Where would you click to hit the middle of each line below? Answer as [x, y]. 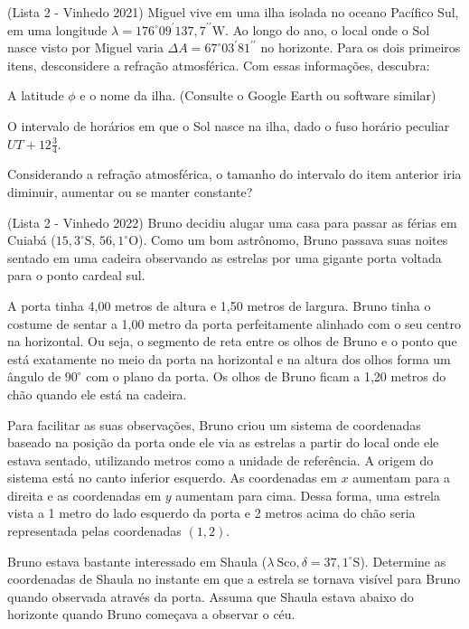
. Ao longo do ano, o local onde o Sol [328, 29]
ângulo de [34, 376]
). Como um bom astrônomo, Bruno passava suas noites [293, 240]
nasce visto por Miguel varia [85, 47]
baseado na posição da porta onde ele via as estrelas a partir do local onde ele [223, 442]
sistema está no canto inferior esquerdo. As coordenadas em [172, 478]
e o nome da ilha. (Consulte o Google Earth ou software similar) [258, 95]
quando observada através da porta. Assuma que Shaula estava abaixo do [211, 596]
